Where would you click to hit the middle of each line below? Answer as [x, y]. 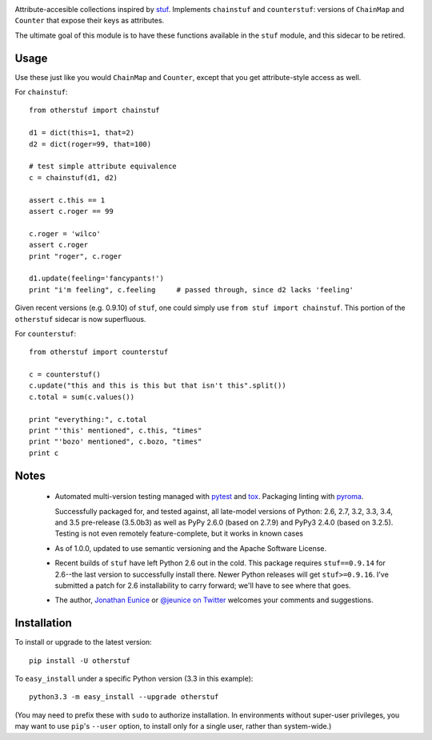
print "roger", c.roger [76, 256]
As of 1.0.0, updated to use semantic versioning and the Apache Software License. [191, 548]
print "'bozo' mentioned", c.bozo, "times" [116, 442]
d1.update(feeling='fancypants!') [96, 279]
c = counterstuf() [65, 375]
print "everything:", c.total [88, 419]
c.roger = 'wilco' [65, 233]
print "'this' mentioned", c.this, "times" [116, 431]
